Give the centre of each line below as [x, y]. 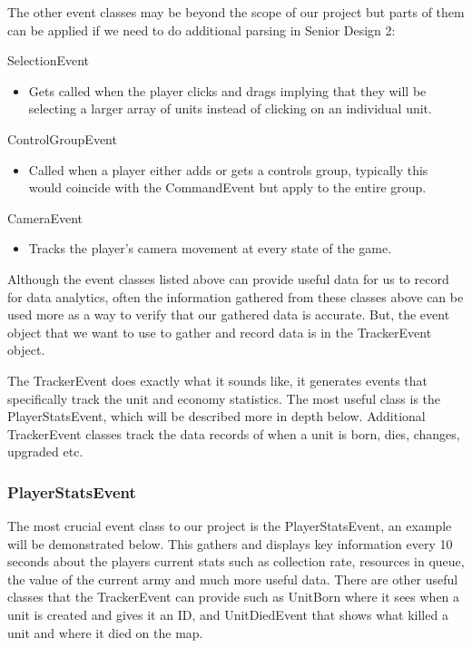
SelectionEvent [49, 60]
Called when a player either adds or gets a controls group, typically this [228, 169]
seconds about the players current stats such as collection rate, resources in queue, [236, 561]
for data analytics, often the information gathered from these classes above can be [236, 296]
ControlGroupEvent [62, 138]
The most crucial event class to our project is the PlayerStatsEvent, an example [230, 526]
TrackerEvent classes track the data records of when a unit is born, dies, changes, [234, 433]
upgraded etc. [45, 452]
